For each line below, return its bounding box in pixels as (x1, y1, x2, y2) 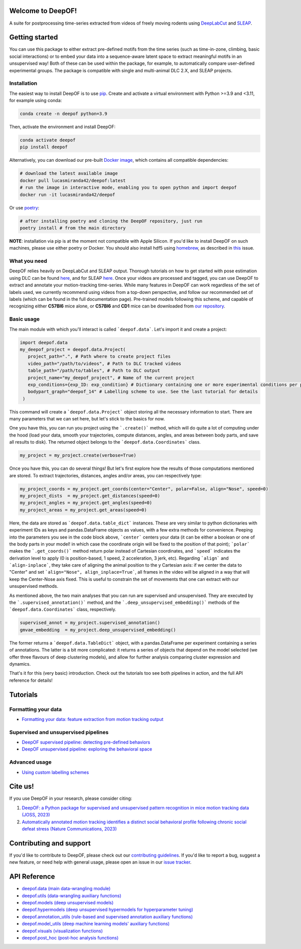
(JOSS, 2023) (22, 812, 50, 818)
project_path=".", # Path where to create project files (28, 354, 171, 359)
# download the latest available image (20, 171, 118, 176)
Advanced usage (9, 759, 52, 766)
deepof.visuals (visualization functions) (22, 927, 103, 934)
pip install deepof (20, 144, 68, 150)
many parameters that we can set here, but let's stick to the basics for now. (9, 416, 165, 422)
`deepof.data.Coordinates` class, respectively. (9, 606, 116, 612)
